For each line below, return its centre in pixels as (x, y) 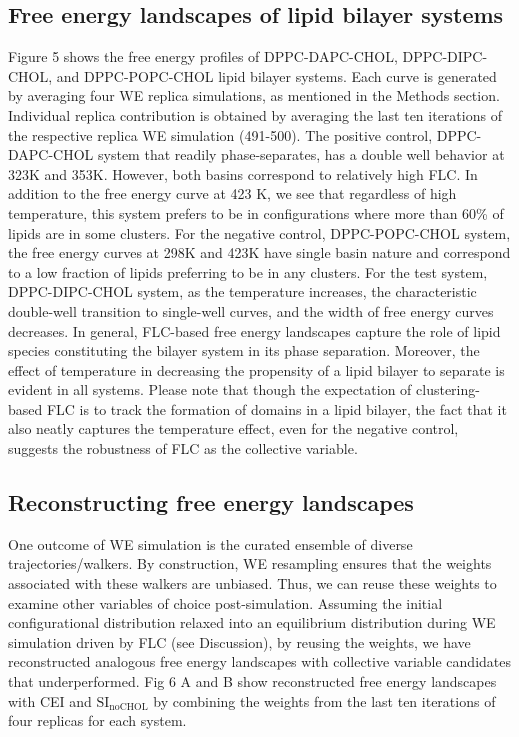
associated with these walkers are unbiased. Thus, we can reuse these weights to (252, 583)
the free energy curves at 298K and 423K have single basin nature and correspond (259, 252)
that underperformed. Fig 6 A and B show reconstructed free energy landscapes (252, 681)
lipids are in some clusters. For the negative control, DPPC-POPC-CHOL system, (259, 232)
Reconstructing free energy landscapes (211, 502)
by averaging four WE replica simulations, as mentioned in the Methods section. (254, 95)
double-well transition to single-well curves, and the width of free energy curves (251, 310)
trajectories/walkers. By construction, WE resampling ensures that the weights (250, 563)
